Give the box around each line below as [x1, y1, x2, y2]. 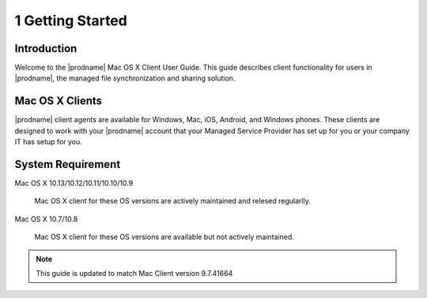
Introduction [14, 42, 77, 55]
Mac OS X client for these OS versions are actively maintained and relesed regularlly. [34, 196, 312, 206]
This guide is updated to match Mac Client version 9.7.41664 [36, 269, 233, 278]
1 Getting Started [14, 12, 128, 29]
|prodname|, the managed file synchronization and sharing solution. [14, 73, 236, 83]
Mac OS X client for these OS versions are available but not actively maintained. [34, 233, 294, 242]
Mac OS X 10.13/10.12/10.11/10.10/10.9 [14, 178, 134, 188]
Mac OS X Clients [14, 95, 103, 108]
